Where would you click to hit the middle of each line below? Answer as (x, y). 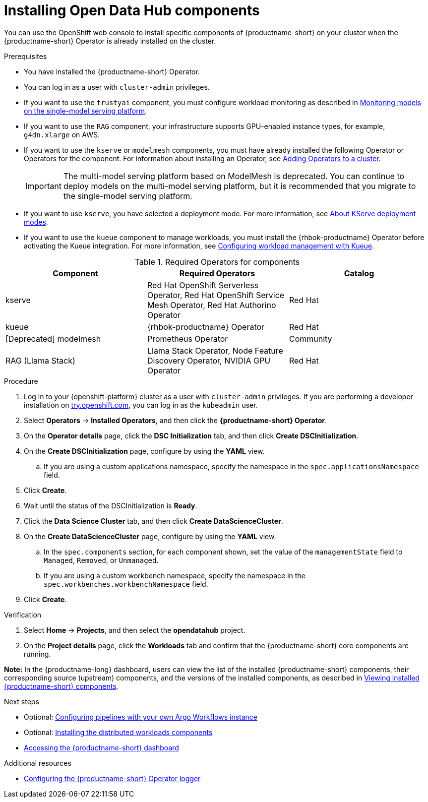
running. (37, 654)
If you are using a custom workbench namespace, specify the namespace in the (175, 575)
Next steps (22, 701)
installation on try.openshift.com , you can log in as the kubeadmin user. (141, 405)
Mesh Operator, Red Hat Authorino (212, 305)
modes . (36, 222)
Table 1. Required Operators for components (217, 262)
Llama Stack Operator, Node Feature (215, 350)
